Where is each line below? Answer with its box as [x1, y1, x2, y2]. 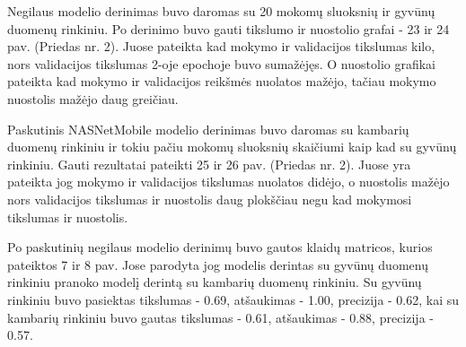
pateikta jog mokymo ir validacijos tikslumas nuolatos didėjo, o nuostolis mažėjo [7, 172, 450, 191]
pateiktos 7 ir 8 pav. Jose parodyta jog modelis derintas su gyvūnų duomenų [7, 255, 428, 273]
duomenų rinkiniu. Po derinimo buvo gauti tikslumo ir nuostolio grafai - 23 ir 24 [7, 19, 450, 38]
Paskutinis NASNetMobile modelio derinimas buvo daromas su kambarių [7, 119, 409, 138]
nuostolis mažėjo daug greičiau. [7, 89, 179, 108]
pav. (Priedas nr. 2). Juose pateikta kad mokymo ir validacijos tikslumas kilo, [7, 37, 435, 56]
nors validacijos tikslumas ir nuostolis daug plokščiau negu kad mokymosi [7, 189, 412, 208]
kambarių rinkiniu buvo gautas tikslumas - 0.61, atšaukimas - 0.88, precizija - [7, 308, 434, 326]
